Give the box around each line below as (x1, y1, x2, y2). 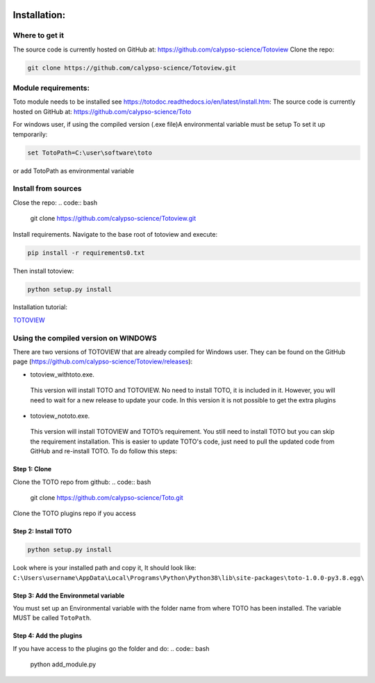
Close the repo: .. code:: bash (12, 198, 97, 207)
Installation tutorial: (12, 303, 67, 311)
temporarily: (12, 129, 48, 139)
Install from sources (12, 184, 83, 194)
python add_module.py (30, 660, 97, 668)
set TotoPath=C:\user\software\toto (27, 148, 153, 157)
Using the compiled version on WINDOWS (12, 333, 157, 343)
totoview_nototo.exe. (30, 411, 90, 420)
